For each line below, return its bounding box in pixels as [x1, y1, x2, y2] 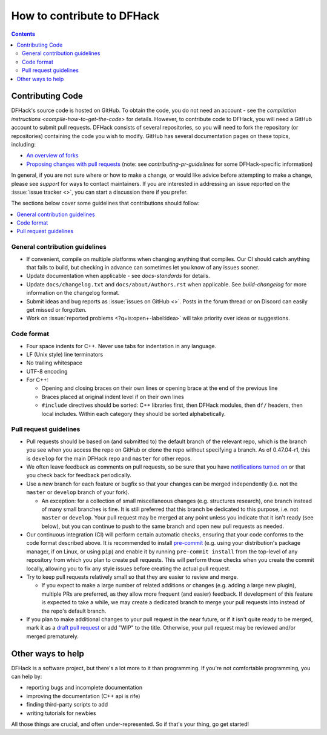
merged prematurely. [26, 633, 79, 640]
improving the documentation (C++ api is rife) [26, 692, 140, 699]
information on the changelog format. [26, 289, 120, 297]
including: [11, 140, 36, 148]
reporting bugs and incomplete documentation [26, 684, 142, 691]
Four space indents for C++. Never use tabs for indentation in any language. [26, 342, 217, 349]
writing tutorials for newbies [26, 709, 96, 717]
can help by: [11, 673, 42, 681]
